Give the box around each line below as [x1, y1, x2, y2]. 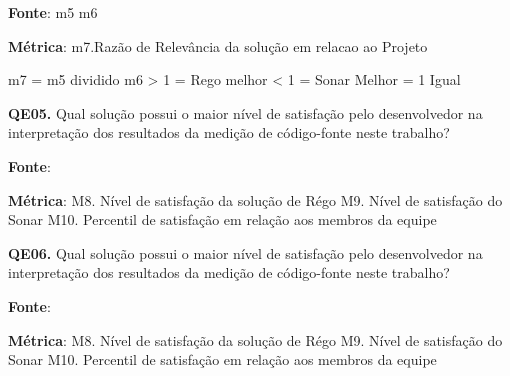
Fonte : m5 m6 [8, 2, 98, 22]
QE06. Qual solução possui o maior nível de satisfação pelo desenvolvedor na [8, 242, 483, 263]
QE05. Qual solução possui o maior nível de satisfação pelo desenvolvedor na [8, 102, 483, 123]
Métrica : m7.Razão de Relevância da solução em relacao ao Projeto [8, 35, 428, 56]
